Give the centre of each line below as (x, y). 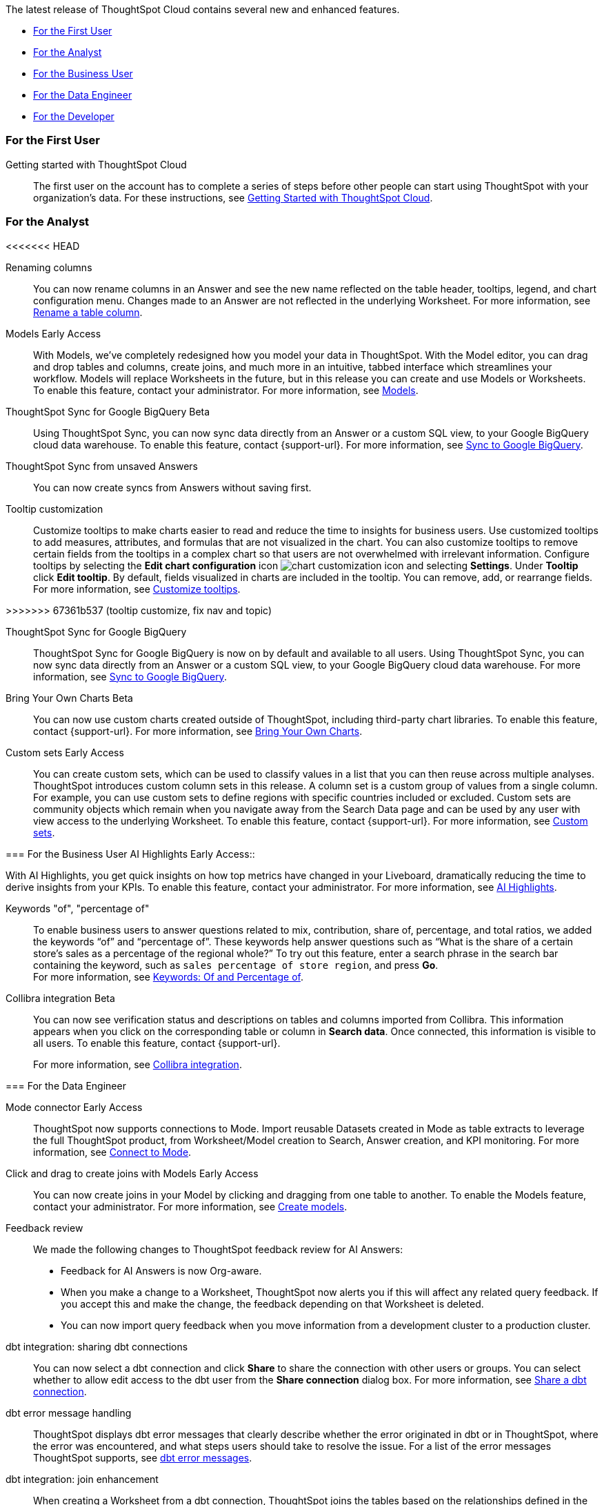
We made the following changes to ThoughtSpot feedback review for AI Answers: (218, 1249)
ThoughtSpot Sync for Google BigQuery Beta (108, 411)
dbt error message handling (69, 1413)
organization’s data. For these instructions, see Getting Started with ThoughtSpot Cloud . (233, 197)
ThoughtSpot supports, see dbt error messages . (143, 1457)
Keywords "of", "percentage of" (78, 908)
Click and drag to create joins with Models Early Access (132, 1173)
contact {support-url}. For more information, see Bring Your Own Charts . (198, 731)
